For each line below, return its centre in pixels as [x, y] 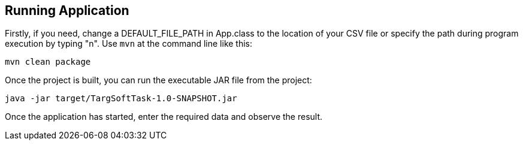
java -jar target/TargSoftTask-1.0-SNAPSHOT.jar [121, 99]
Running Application [67, 10]
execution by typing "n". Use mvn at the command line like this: [129, 44]
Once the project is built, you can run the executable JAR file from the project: [158, 80]
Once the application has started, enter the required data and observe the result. [164, 117]
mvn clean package [48, 62]
